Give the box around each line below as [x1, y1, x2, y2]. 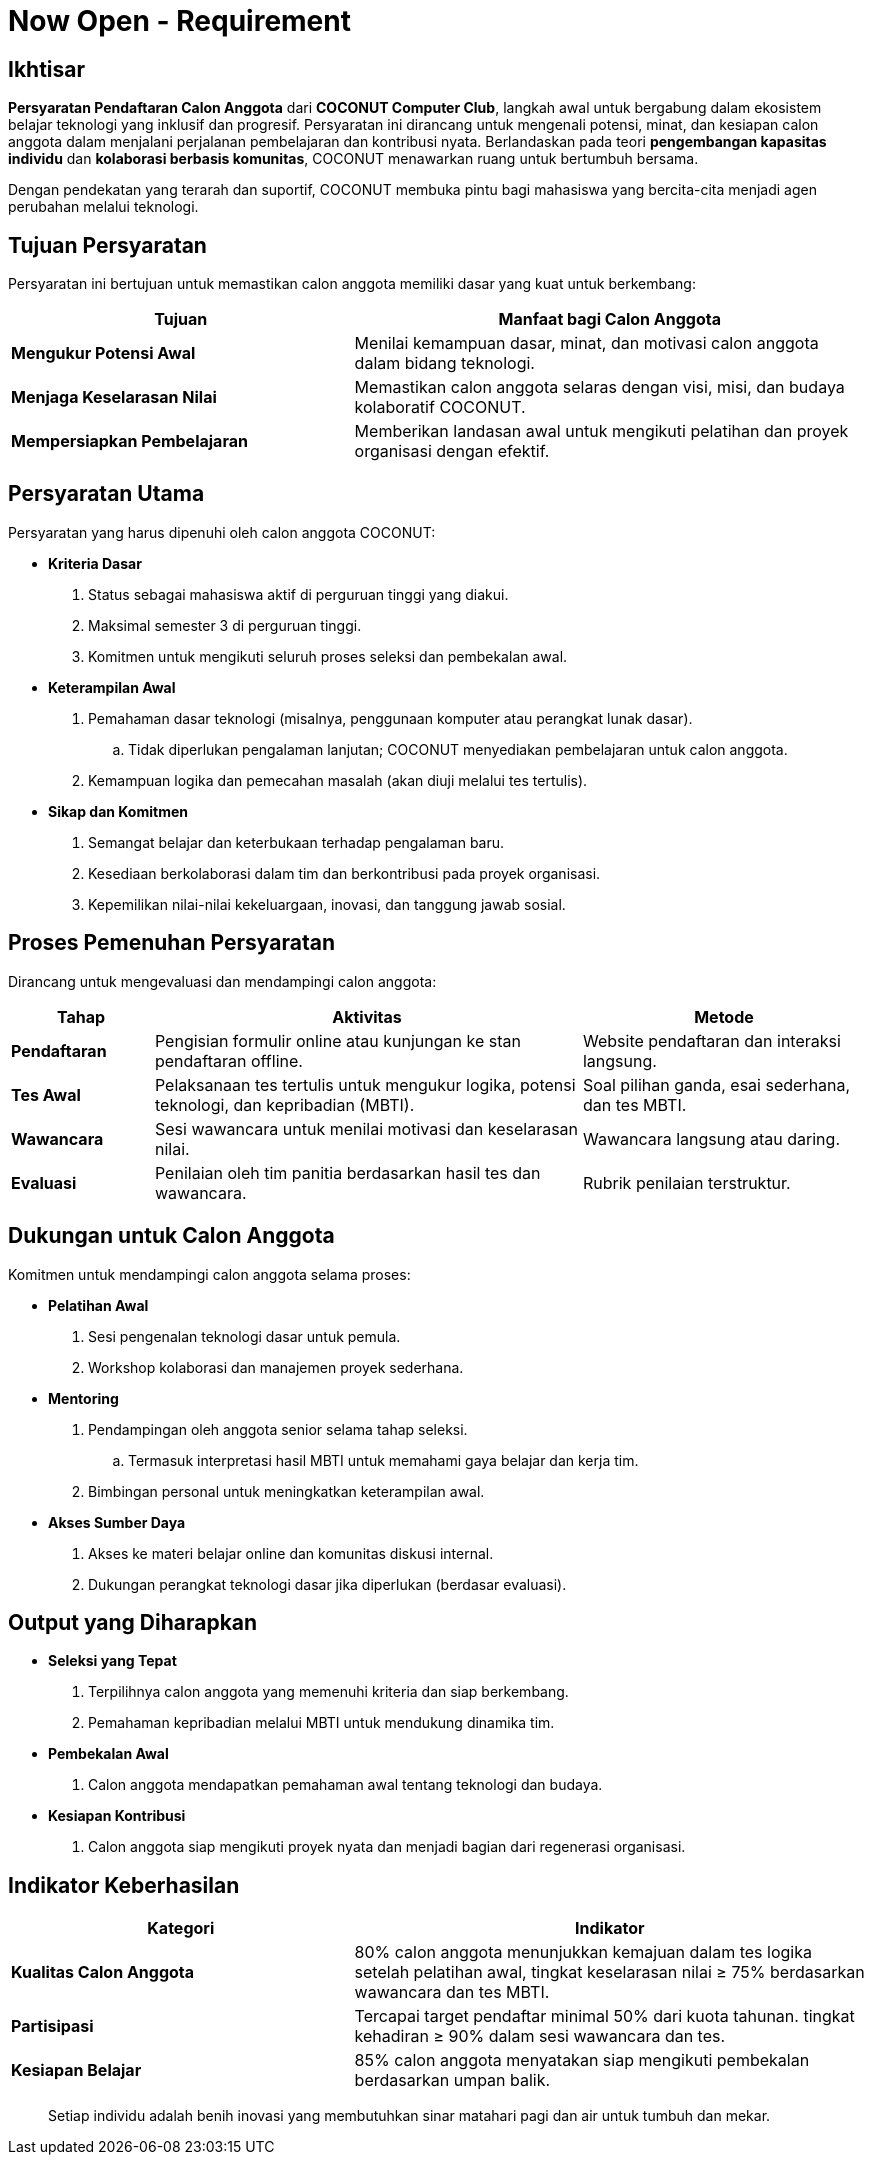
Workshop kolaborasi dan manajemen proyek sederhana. [88, 1358, 464, 1376]
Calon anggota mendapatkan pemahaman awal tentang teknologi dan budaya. [88, 1776, 603, 1794]
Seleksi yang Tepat [48, 1652, 177, 1670]
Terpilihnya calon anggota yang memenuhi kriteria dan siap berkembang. [88, 1683, 569, 1701]
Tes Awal [11, 1084, 81, 1105]
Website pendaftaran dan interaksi [582, 1030, 841, 1051]
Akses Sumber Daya [48, 1513, 186, 1531]
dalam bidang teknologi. [354, 353, 535, 374]
